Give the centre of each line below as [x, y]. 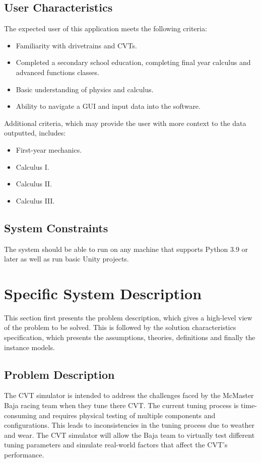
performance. [24, 454]
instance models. [29, 347]
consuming [20, 415]
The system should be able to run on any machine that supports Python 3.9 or [126, 249]
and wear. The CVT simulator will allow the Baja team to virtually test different [129, 435]
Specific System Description [103, 293]
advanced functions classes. [57, 72]
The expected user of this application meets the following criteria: [106, 28]
